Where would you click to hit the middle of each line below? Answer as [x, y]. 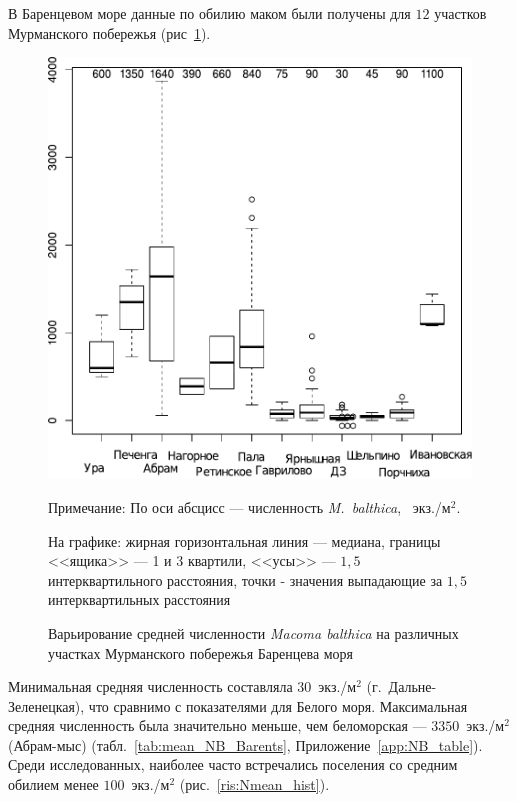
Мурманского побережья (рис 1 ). [109, 32]
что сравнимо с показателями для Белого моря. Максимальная [278, 705]
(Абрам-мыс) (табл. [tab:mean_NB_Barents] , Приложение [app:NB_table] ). [245, 744]
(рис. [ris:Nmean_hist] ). [254, 784]
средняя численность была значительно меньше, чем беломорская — [217, 725]
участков [460, 13]
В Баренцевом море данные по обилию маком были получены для [209, 13]
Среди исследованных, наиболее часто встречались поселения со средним [233, 764]
